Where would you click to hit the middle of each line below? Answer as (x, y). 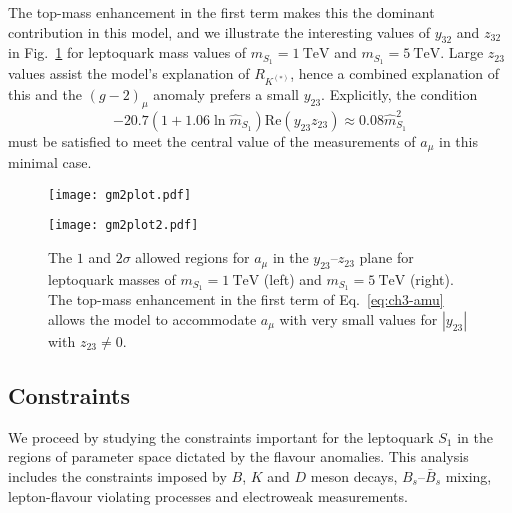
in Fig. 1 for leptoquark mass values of (127, 52)
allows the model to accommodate (152, 319)
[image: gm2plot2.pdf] (123, 225)
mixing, (468, 476)
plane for (386, 257)
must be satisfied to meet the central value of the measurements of (212, 140)
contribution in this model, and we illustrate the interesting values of (219, 31)
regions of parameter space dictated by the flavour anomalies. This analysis (238, 456)
